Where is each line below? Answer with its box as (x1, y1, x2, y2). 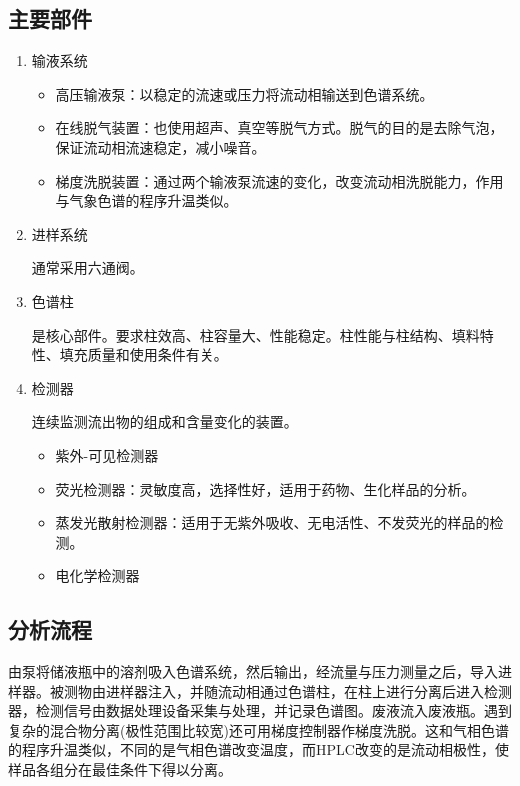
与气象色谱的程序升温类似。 (55, 190, 238, 211)
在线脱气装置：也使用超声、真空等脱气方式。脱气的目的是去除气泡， (55, 117, 504, 138)
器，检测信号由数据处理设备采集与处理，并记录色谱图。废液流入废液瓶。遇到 (8, 700, 512, 721)
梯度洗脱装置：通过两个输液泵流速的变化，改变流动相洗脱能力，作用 (55, 170, 504, 191)
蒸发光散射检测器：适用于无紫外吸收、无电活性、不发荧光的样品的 (55, 512, 490, 533)
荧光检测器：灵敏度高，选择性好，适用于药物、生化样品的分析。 (55, 478, 476, 499)
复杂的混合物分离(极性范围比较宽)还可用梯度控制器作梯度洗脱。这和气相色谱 (8, 719, 509, 740)
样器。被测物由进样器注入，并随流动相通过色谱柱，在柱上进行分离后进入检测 (8, 680, 512, 701)
